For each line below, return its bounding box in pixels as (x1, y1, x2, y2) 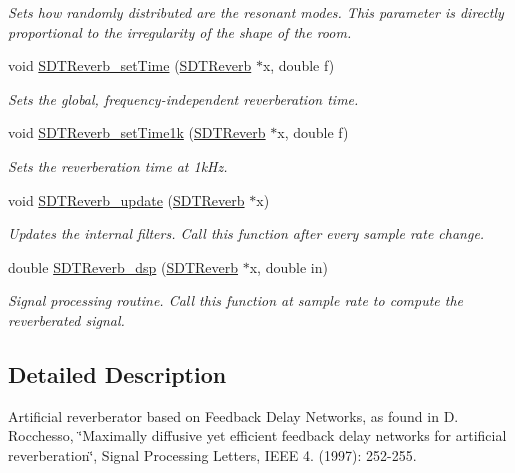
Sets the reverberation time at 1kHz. (8, 155, 228, 176)
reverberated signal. (8, 309, 125, 330)
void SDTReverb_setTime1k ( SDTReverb (8, 122, 266, 143)
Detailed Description (8, 358, 227, 389)
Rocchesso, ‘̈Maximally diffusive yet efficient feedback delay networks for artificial (8, 425, 507, 446)
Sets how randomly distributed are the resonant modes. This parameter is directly (8, 2, 504, 22)
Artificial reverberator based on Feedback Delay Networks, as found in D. (8, 405, 459, 426)
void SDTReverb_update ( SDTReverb (8, 189, 245, 210)
